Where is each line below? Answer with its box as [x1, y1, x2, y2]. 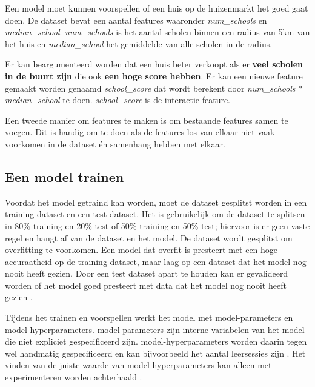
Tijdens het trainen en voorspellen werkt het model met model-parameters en [5, 311, 293, 324]
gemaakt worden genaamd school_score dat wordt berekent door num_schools [5, 81, 296, 94]
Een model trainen [5, 167, 124, 186]
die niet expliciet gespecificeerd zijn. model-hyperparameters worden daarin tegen [5, 335, 307, 348]
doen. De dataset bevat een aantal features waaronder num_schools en [5, 13, 267, 26]
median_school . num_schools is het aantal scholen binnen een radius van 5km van [5, 25, 310, 38]
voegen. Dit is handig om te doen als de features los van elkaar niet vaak [5, 126, 275, 138]
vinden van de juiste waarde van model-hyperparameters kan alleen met [5, 358, 272, 371]
